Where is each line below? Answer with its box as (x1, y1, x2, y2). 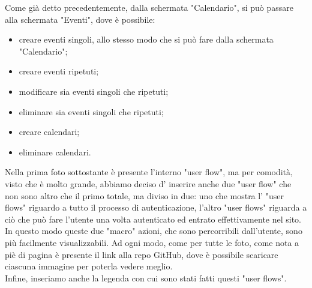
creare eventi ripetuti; (19, 65, 99, 77)
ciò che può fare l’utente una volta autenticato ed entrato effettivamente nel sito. (5, 212, 302, 225)
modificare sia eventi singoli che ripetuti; (19, 85, 169, 97)
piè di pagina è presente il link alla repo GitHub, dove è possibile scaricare (5, 248, 278, 260)
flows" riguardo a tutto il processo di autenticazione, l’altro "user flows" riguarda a (5, 201, 307, 214)
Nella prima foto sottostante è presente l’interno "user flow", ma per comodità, (5, 166, 293, 178)
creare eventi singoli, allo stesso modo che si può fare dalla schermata (19, 33, 274, 46)
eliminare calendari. (19, 145, 91, 158)
